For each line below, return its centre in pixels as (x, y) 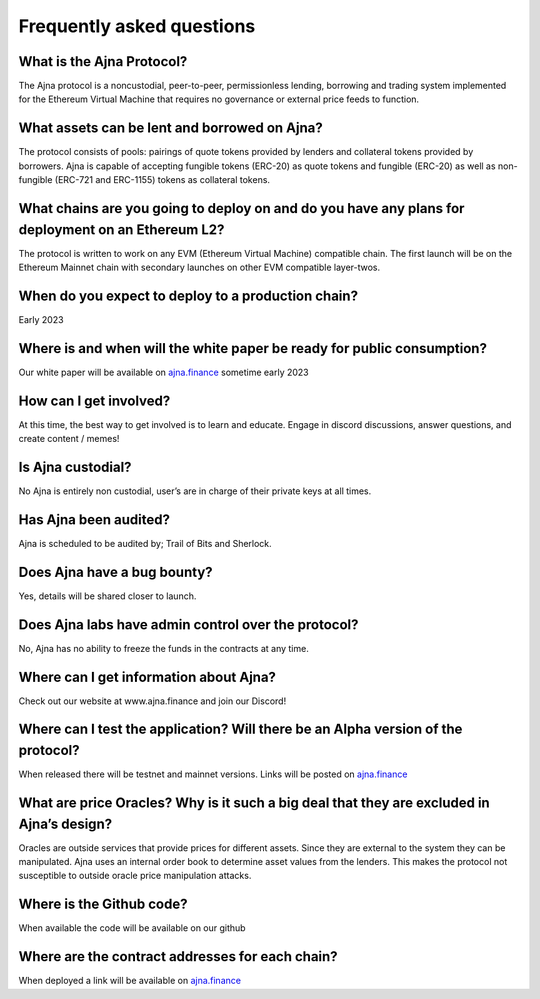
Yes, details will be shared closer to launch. (107, 596)
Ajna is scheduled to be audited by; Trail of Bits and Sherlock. (145, 543)
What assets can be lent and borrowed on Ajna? (171, 128)
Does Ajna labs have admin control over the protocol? (188, 624)
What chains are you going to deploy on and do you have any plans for (241, 208)
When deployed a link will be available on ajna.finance (130, 981)
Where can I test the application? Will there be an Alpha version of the (240, 729)
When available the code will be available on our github (132, 928)
